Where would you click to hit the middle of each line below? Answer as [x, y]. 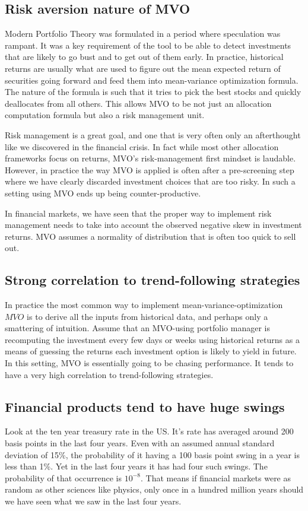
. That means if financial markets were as [216, 477]
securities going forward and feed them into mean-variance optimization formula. [152, 80]
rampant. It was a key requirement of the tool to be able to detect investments [148, 45]
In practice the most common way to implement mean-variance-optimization [144, 305]
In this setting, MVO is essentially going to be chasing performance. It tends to [149, 363]
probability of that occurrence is [63, 477]
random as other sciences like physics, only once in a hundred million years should [154, 489]
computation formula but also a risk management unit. [105, 115]
